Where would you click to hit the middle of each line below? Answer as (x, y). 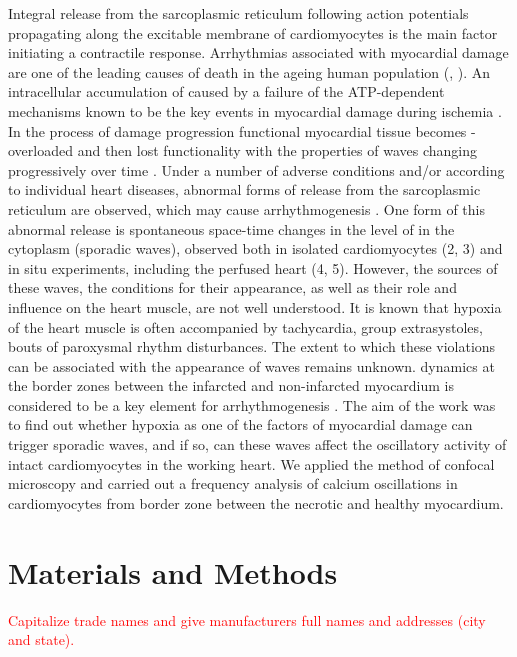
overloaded (40, 150)
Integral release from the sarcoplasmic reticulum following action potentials (238, 13)
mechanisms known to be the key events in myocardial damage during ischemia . (255, 110)
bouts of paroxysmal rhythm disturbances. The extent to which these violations (252, 346)
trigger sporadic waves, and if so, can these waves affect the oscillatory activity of (257, 444)
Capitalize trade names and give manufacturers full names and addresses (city (247, 619)
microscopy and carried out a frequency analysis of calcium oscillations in (233, 483)
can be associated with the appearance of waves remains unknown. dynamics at (251, 365)
